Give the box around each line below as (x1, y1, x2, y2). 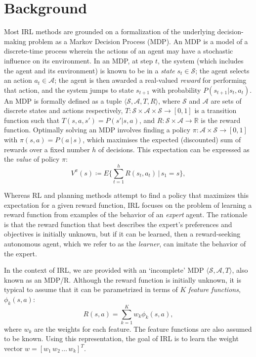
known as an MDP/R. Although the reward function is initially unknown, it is (4, 274, 242, 285)
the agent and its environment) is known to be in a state (4, 65, 175, 75)
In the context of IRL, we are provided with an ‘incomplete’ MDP (4, 265, 204, 275)
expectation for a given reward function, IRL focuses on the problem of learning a (4, 199, 252, 210)
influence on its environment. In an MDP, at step (4, 55, 153, 65)
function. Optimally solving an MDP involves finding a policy (4, 124, 191, 135)
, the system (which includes (157, 55, 244, 65)
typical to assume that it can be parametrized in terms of (4, 284, 178, 295)
